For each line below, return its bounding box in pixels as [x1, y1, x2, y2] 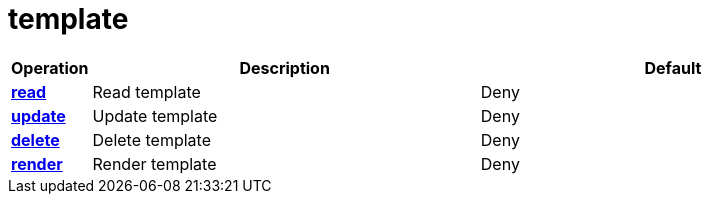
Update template [92, 105, 218, 126]
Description [239, 57, 330, 78]
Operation [11, 57, 89, 78]
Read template [92, 81, 201, 102]
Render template [92, 153, 217, 174]
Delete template [92, 129, 211, 150]
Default [644, 57, 702, 78]
